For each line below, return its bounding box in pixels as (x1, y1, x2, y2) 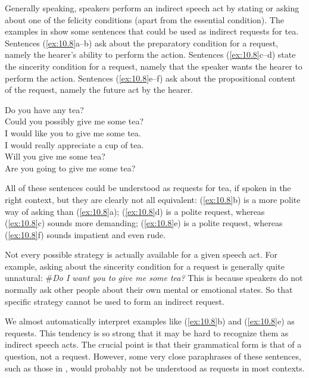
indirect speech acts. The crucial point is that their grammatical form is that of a (5, 338, 302, 351)
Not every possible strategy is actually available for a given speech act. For (5, 248, 278, 261)
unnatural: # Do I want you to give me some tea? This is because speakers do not (5, 271, 303, 284)
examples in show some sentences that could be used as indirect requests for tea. (5, 25, 299, 38)
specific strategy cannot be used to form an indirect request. (5, 295, 224, 307)
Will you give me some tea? (5, 150, 105, 163)
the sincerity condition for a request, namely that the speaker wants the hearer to (5, 60, 302, 72)
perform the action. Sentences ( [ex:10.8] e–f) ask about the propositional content (5, 71, 296, 84)
